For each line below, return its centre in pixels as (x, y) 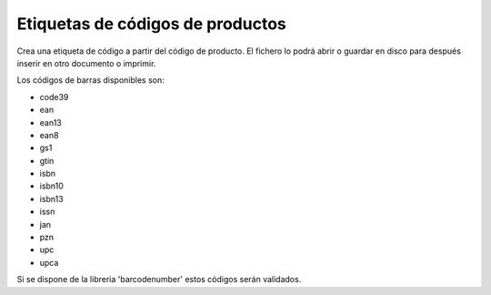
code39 (54, 97)
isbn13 (51, 198)
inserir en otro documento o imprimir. (86, 63)
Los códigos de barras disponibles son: (91, 80)
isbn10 (51, 186)
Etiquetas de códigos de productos (151, 24)
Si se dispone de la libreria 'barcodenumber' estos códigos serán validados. (159, 280)
